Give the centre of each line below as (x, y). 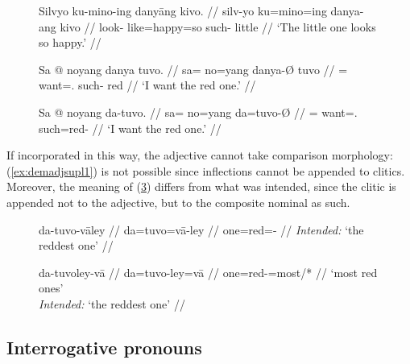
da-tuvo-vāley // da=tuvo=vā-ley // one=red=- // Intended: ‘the (201, 229)
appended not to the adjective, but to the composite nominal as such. (178, 202)
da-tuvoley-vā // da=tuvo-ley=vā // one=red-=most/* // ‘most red (208, 272)
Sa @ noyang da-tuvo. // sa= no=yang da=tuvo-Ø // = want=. (198, 112)
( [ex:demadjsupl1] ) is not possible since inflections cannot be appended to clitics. (206, 170)
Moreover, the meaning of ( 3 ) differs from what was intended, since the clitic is (201, 186)
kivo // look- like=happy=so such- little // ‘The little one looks (218, 26)
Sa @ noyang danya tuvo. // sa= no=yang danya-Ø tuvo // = (193, 69)
